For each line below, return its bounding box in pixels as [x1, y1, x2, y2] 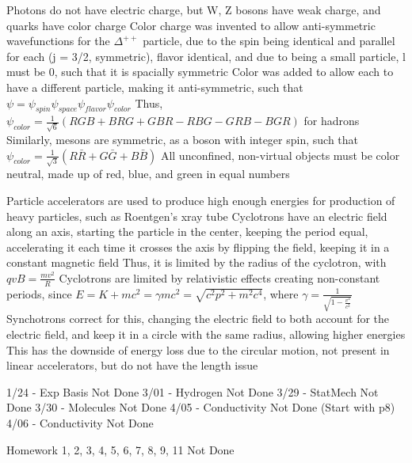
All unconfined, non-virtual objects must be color [160, 146, 400, 163]
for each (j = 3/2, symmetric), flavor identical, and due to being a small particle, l [6, 47, 406, 64]
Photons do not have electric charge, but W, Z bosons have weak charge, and [6, 2, 381, 17]
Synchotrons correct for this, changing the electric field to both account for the [6, 310, 390, 327]
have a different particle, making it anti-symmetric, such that [6, 78, 303, 95]
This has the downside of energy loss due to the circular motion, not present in [6, 341, 390, 358]
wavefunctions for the [6, 32, 110, 49]
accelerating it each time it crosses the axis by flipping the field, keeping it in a [6, 238, 390, 255]
